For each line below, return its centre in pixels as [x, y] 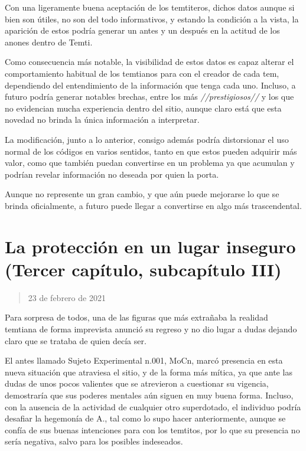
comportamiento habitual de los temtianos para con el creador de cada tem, [142, 73]
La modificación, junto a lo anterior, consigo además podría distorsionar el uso [147, 139]
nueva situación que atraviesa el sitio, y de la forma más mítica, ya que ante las [149, 372]
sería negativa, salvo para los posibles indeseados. [94, 441]
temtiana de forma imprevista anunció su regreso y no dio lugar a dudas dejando [151, 329]
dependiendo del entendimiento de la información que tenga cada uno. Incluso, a [150, 85]
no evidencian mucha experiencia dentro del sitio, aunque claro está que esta [143, 108]
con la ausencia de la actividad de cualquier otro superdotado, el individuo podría [153, 406]
